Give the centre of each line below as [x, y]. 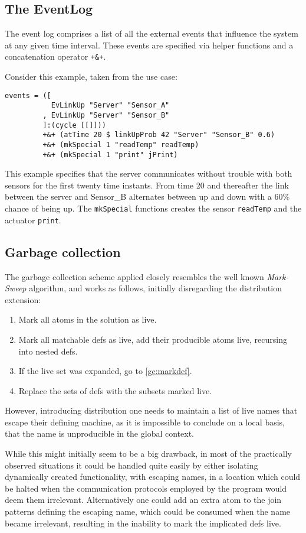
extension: [23, 299]
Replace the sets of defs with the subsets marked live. [115, 390]
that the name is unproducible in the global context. [99, 433]
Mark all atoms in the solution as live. [88, 319]
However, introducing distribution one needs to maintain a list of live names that [151, 410]
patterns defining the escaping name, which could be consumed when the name [148, 511]
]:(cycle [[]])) [74, 125]
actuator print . [33, 220]
